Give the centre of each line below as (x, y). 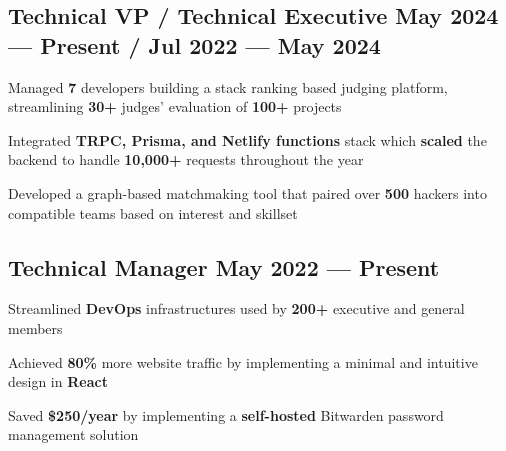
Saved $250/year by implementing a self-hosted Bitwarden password (226, 414)
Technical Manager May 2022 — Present (224, 266)
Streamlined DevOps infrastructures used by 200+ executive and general (236, 308)
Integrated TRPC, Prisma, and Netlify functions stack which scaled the (247, 139)
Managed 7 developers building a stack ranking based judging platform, (228, 86)
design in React (58, 381)
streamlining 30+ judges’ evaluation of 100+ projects (175, 106)
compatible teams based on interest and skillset (153, 212)
